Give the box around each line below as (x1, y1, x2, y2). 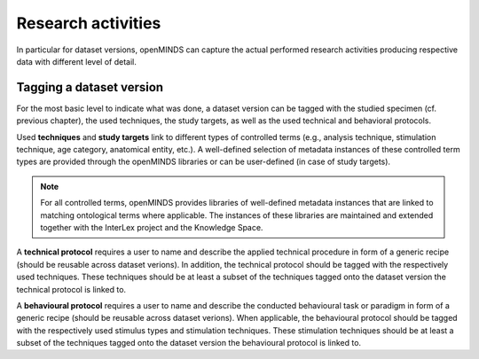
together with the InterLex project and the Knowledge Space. (40, 222, 263, 232)
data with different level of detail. (16, 56, 137, 66)
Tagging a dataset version (16, 80, 164, 95)
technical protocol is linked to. (16, 284, 127, 294)
